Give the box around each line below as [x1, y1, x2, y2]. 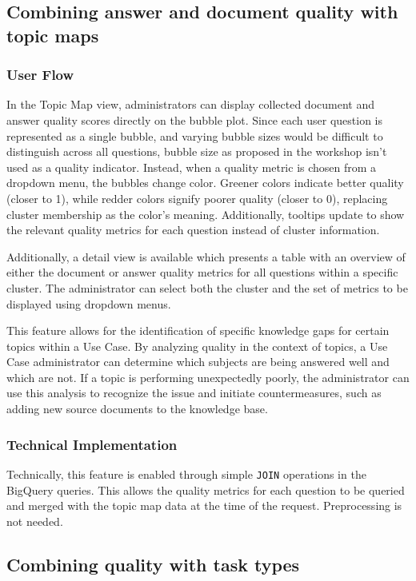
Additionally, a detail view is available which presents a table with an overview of [6, 248, 406, 265]
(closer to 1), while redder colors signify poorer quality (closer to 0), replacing [6, 189, 388, 206]
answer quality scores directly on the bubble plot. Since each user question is [6, 111, 382, 128]
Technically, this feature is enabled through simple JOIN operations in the [6, 465, 366, 482]
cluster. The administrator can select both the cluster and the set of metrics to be [6, 279, 408, 296]
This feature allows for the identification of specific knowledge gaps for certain [6, 322, 390, 339]
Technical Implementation [6, 434, 178, 454]
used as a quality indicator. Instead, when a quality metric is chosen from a [6, 158, 377, 175]
